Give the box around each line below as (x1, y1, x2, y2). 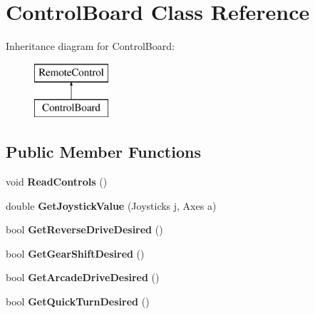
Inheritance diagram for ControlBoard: (6, 39, 175, 54)
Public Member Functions (6, 141, 201, 163)
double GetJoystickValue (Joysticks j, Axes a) (6, 198, 217, 213)
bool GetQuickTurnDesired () (6, 294, 150, 309)
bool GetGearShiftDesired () (6, 245, 145, 260)
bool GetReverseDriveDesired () (6, 222, 163, 237)
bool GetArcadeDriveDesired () (6, 270, 160, 285)
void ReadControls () (6, 174, 108, 189)
